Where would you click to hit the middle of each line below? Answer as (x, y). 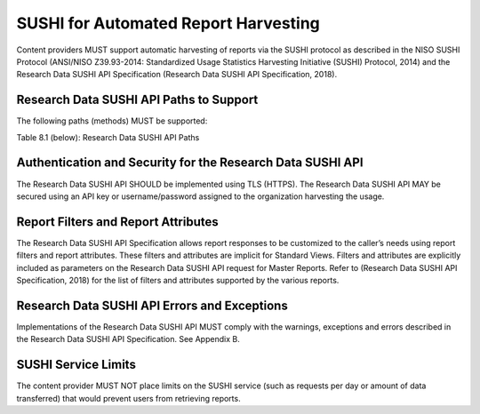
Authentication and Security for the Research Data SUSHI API (190, 163)
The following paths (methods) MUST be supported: (112, 121)
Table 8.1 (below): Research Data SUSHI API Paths (108, 137)
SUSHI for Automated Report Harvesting (168, 23)
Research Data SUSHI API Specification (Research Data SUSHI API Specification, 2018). (177, 75)
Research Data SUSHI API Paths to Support (137, 100)
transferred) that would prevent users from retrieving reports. (128, 398)
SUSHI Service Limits (76, 365)
